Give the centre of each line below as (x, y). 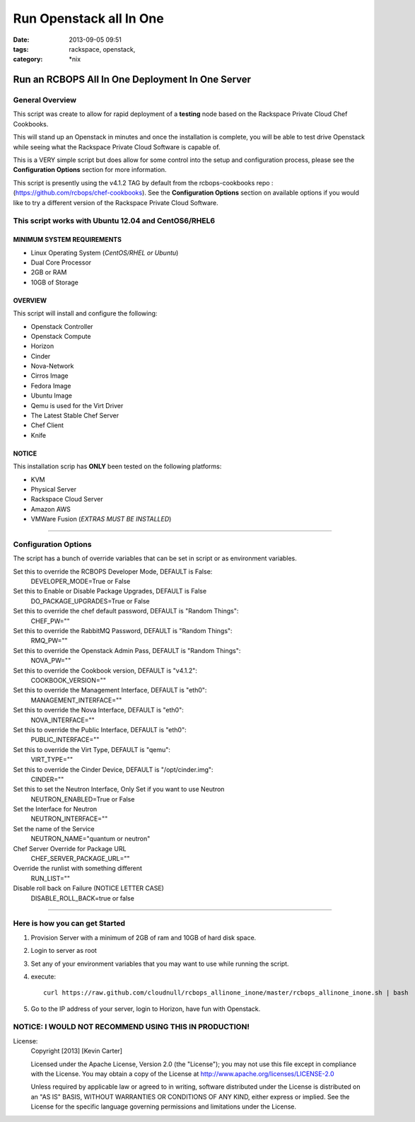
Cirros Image (49, 376)
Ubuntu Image (51, 395)
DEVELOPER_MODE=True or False (81, 582)
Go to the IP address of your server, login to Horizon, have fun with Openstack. (146, 1009)
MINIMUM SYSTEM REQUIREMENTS (67, 240)
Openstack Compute (61, 336)
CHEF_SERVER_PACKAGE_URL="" (80, 859)
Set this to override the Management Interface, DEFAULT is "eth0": (110, 690)
